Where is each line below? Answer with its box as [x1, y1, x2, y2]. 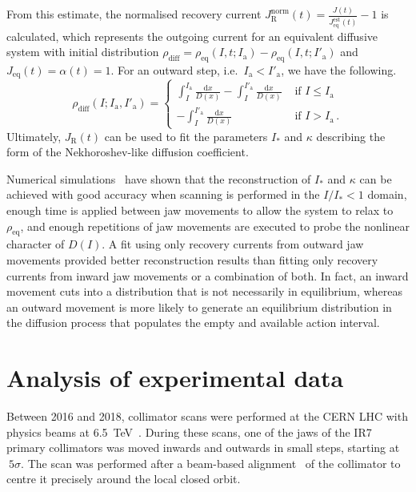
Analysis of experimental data [6, 361, 344, 394]
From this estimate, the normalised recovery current [6, 6, 262, 22]
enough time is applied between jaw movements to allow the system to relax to [6, 202, 394, 218]
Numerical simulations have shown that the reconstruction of [6, 170, 311, 187]
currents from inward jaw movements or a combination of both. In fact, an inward [6, 267, 409, 284]
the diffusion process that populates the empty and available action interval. [6, 314, 380, 331]
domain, [367, 186, 407, 203]
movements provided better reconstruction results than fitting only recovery [6, 251, 378, 268]
